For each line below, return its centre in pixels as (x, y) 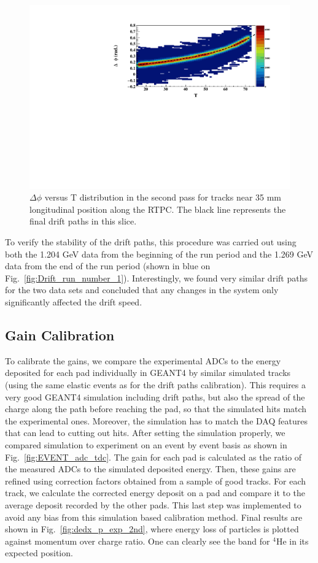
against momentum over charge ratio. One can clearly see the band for (138, 541)
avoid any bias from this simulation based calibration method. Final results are (154, 517)
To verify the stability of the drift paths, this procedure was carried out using (151, 242)
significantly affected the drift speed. (74, 302)
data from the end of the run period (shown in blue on (108, 266)
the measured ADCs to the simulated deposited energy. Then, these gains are (150, 469)
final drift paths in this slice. (83, 221)
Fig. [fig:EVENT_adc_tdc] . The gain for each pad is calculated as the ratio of (153, 457)
